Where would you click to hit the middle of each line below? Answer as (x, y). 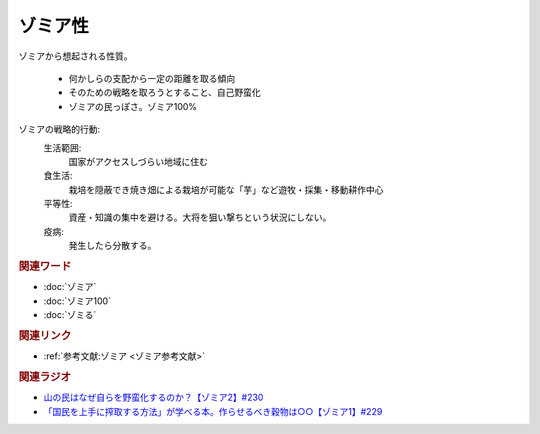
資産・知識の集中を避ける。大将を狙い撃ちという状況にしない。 (200, 217)
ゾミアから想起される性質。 (75, 56)
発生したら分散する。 (112, 246)
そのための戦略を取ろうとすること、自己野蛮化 (165, 92)
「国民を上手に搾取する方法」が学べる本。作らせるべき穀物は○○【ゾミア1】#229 (213, 411)
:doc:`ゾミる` (70, 315)
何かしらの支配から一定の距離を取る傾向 (151, 78)
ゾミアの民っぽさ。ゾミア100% (133, 106)
